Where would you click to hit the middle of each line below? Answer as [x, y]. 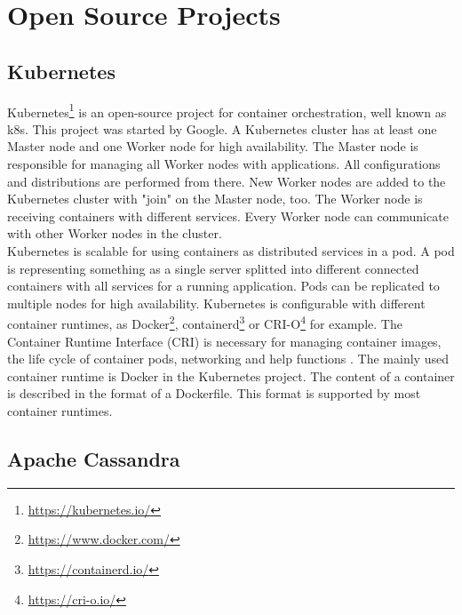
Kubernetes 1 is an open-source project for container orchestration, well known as [227, 110]
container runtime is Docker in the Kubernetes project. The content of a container [231, 375]
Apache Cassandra [94, 458]
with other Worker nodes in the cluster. [115, 233]
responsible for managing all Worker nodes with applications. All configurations [224, 164]
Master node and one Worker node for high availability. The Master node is [213, 146]
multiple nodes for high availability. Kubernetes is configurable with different [216, 303]
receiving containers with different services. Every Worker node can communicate [228, 216]
